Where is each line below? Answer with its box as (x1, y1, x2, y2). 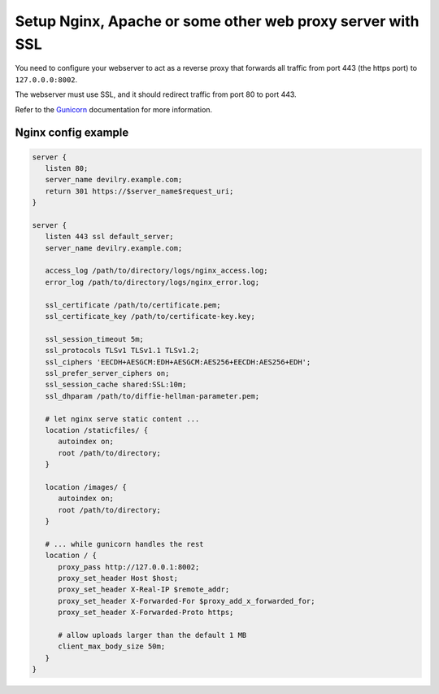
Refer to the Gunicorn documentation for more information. (15, 104, 213, 114)
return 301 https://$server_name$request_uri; (45, 186, 234, 195)
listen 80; (45, 164, 89, 172)
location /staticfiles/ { (45, 426, 149, 434)
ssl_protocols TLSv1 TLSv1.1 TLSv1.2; (45, 346, 200, 356)
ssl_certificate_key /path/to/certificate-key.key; (45, 312, 255, 321)
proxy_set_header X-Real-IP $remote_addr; (58, 585, 230, 594)
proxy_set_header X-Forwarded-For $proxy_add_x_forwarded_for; (58, 596, 315, 605)
